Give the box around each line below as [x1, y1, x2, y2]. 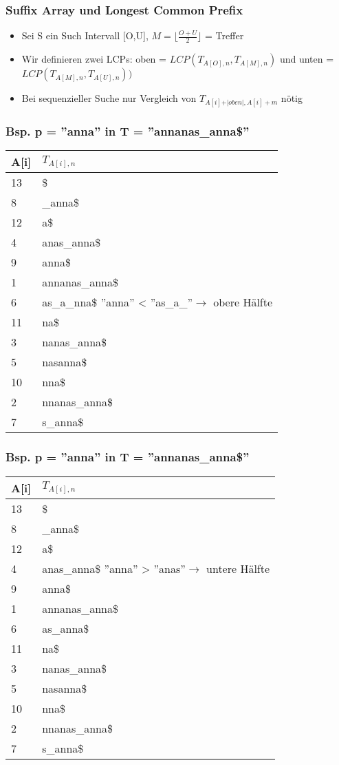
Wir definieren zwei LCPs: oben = [21, 52, 166, 66]
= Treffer [205, 28, 244, 43]
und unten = [279, 52, 334, 66]
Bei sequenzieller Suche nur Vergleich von [21, 91, 197, 105]
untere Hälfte [206, 560, 270, 576]
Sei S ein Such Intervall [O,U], [21, 28, 149, 43]
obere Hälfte [213, 294, 273, 311]
